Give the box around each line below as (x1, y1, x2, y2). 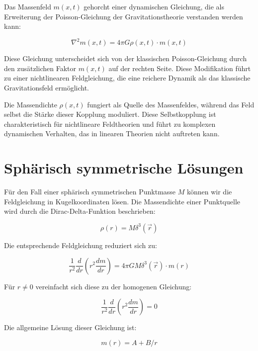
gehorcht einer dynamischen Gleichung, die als (84, 1, 224, 11)
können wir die (186, 186, 232, 197)
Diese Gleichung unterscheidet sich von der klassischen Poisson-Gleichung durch (4, 53, 247, 64)
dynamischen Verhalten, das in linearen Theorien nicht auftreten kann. (4, 128, 220, 139)
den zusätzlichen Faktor (4, 63, 76, 73)
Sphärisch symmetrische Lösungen (4, 158, 244, 178)
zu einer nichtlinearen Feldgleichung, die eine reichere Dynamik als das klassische (4, 73, 251, 83)
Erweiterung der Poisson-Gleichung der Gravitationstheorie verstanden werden (4, 11, 243, 21)
